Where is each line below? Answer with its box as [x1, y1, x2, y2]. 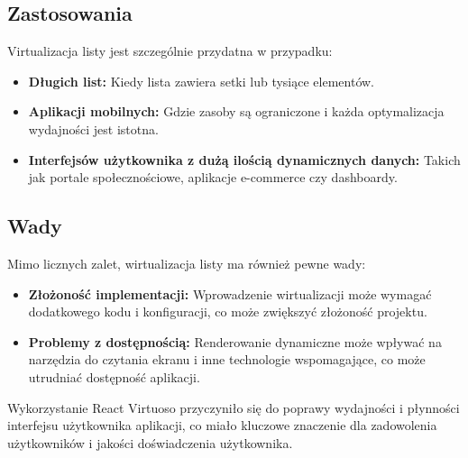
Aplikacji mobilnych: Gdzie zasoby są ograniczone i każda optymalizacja [28, 102, 445, 121]
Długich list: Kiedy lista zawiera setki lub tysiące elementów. [28, 71, 375, 90]
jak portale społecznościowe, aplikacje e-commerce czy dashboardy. [28, 168, 398, 187]
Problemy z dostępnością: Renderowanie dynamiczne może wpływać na [28, 332, 442, 351]
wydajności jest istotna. [28, 119, 159, 138]
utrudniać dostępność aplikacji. [28, 367, 200, 386]
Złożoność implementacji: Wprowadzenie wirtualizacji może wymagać [28, 284, 432, 303]
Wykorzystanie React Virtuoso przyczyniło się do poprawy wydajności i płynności [7, 398, 460, 417]
